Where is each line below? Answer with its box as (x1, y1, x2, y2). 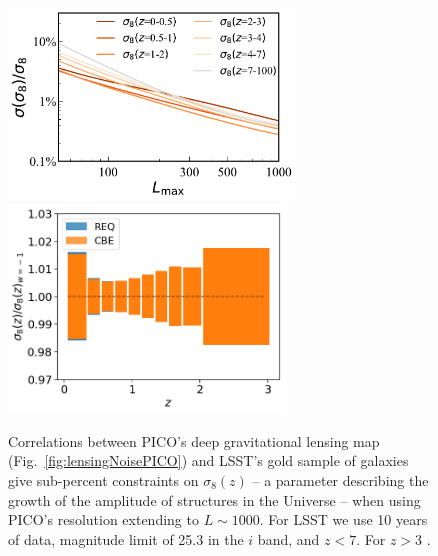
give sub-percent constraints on (8, 469, 199, 490)
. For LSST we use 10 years (259, 509, 428, 530)
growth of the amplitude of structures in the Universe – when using (8, 489, 421, 510)
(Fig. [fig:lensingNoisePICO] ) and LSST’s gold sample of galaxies (8, 450, 409, 471)
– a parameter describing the (252, 469, 429, 490)
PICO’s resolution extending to (8, 509, 199, 530)
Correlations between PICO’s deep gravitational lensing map (8, 430, 380, 451)
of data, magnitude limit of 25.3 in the (8, 528, 244, 549)
